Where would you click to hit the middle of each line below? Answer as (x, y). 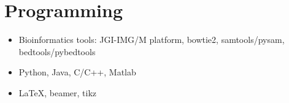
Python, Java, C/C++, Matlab (77, 72)
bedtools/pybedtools (57, 51)
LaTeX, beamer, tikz (58, 92)
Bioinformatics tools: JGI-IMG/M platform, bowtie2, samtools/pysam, (152, 40)
